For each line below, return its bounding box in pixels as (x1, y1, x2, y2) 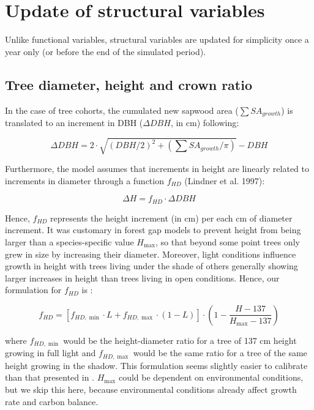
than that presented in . (5, 371, 94, 384)
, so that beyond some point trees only (155, 235, 300, 248)
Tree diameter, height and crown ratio (5, 75, 253, 94)
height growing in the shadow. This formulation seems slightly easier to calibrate (5, 359, 308, 371)
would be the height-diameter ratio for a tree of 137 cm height (63, 334, 297, 346)
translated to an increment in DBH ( (5, 116, 143, 129)
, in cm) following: (170, 116, 239, 129)
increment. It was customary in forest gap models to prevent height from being (5, 223, 301, 236)
